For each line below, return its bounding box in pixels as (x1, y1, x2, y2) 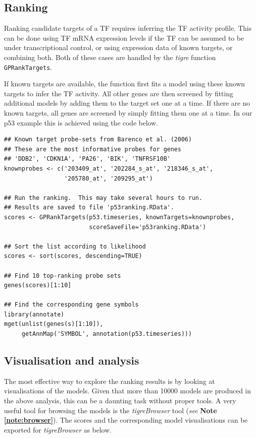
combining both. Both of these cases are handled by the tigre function (4, 52, 216, 62)
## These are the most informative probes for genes (4, 145, 181, 153)
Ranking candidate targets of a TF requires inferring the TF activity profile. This (4, 23, 252, 33)
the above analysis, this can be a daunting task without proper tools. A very (4, 395, 236, 406)
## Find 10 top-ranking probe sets (4, 272, 121, 279)
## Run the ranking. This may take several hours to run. (4, 194, 203, 201)
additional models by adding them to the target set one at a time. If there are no (4, 98, 250, 108)
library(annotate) (4, 311, 64, 318)
